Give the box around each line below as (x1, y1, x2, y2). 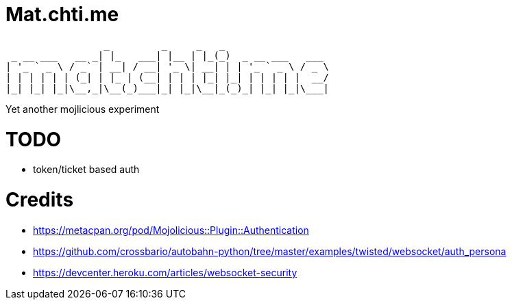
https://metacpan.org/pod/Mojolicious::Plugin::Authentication (33, 224, 309, 236)
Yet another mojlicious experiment (5, 103, 160, 115)
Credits (5, 188, 74, 211)
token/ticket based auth (33, 163, 140, 176)
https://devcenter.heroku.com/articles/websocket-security (33, 266, 297, 278)
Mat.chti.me (5, 3, 119, 26)
